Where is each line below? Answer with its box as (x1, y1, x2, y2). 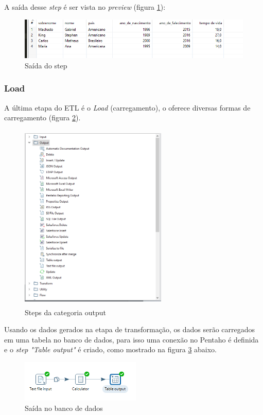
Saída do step (25, 60, 67, 70)
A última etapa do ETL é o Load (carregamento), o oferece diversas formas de (4, 102, 251, 113)
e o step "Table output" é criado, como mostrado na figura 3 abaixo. (4, 344, 217, 355)
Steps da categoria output (25, 306, 107, 317)
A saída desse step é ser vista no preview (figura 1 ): (4, 2, 166, 12)
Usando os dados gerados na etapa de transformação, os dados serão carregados (4, 324, 255, 335)
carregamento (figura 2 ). (4, 112, 81, 123)
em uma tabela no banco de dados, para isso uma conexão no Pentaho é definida (4, 334, 259, 345)
